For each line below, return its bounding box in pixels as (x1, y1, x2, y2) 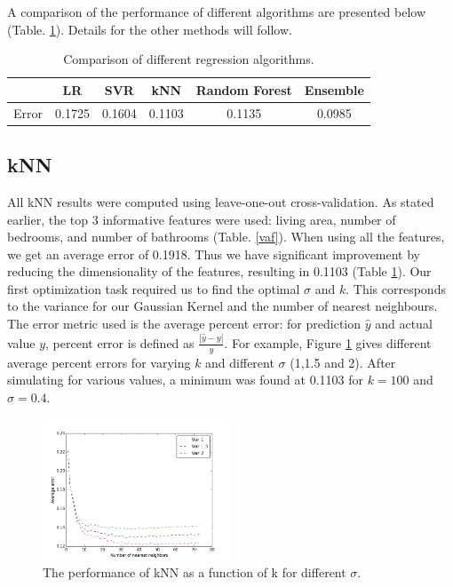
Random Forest (195, 80, 292, 99)
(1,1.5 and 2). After (290, 353, 396, 371)
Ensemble (304, 80, 364, 99)
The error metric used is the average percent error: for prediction (7, 314, 362, 333)
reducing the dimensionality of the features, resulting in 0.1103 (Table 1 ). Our (7, 262, 432, 281)
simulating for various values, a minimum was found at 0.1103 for (7, 370, 363, 389)
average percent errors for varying (7, 353, 191, 371)
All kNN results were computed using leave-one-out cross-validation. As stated (7, 192, 434, 210)
